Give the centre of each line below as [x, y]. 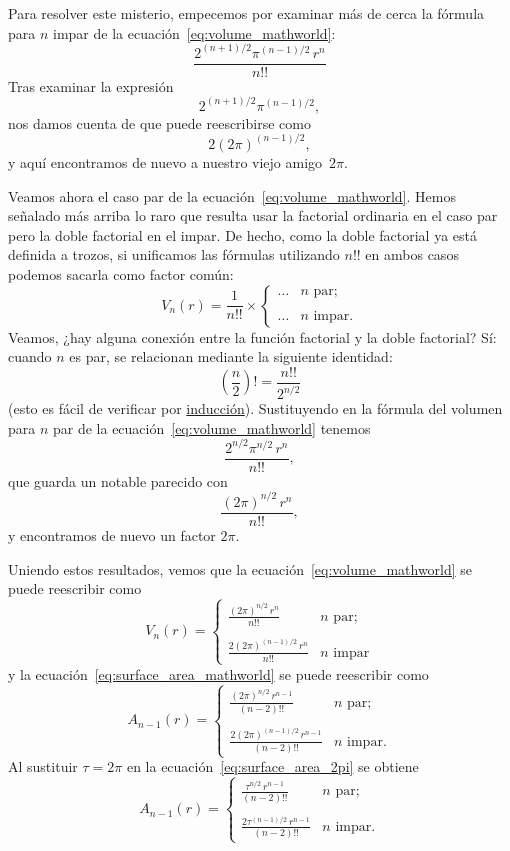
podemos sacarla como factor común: [121, 273]
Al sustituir [43, 766]
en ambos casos [412, 254]
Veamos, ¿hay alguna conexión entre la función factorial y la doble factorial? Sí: [252, 336]
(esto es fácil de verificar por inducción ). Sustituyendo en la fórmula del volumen [255, 408]
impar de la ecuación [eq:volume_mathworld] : [194, 32]
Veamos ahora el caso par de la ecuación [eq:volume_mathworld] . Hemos [232, 195]
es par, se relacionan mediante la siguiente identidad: [231, 356]
